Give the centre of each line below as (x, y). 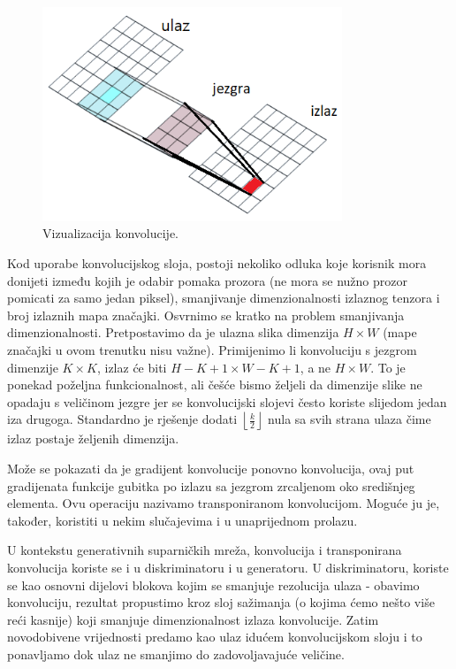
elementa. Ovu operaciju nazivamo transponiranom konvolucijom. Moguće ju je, (224, 503)
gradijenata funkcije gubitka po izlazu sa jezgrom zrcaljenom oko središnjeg (211, 485)
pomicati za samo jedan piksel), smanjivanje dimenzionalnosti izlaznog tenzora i (224, 298)
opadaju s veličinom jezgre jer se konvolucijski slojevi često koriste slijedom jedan (227, 401)
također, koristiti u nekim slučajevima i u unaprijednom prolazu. (182, 520)
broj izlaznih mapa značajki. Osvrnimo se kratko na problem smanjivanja (206, 315)
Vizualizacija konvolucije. (111, 233)
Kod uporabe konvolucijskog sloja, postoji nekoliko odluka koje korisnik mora (217, 263)
